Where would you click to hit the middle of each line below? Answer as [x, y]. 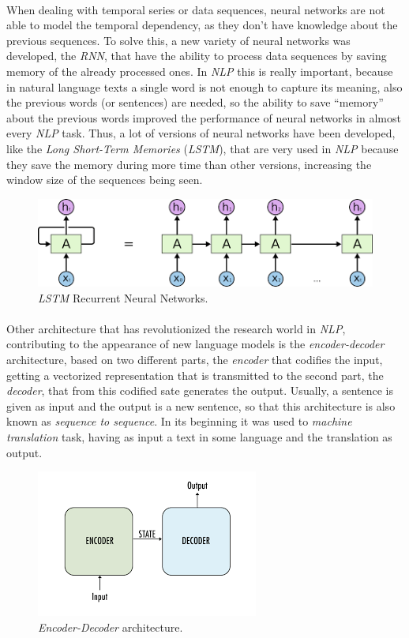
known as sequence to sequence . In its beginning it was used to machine [179, 421]
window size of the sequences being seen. [105, 180]
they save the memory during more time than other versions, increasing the [189, 164]
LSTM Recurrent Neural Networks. [123, 297]
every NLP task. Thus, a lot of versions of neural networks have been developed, [201, 133]
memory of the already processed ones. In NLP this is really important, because [200, 71]
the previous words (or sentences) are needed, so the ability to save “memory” [195, 102]
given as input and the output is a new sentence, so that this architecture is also [201, 405]
